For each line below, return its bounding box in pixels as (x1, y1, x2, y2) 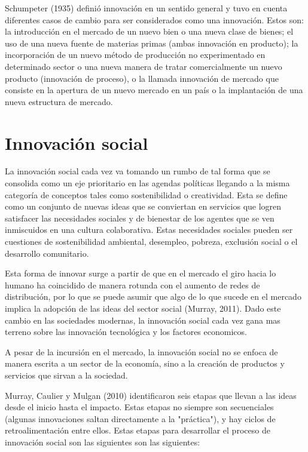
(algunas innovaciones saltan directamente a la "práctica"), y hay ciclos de (5, 412, 276, 425)
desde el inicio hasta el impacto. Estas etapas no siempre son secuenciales (5, 401, 274, 413)
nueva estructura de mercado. (5, 95, 113, 107)
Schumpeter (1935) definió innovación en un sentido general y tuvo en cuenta (5, 2, 288, 14)
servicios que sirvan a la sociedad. (5, 368, 128, 381)
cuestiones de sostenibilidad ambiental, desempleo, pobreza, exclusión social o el (5, 235, 298, 248)
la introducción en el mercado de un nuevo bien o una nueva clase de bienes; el (5, 25, 294, 38)
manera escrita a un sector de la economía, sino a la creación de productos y (5, 357, 285, 370)
